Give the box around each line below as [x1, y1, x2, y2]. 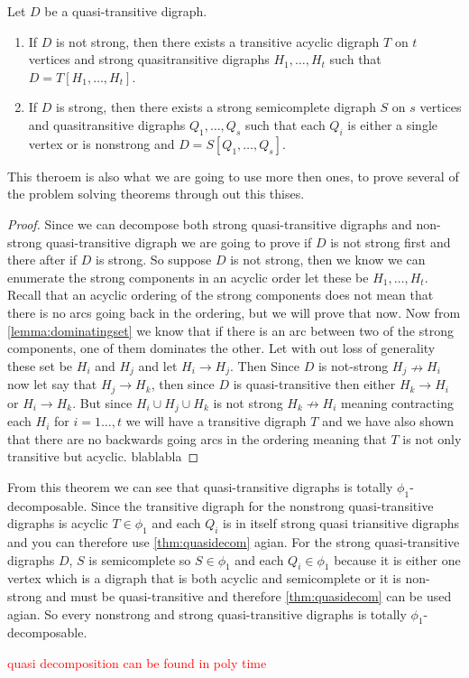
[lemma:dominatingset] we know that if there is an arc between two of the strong [7, 320, 454, 339]
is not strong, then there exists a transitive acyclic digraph [56, 32, 380, 51]
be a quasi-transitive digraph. [44, 2, 207, 20]
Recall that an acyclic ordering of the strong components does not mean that [7, 285, 434, 304]
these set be [7, 356, 73, 375]
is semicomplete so [88, 550, 191, 569]
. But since [72, 393, 133, 412]
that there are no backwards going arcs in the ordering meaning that [7, 429, 387, 448]
